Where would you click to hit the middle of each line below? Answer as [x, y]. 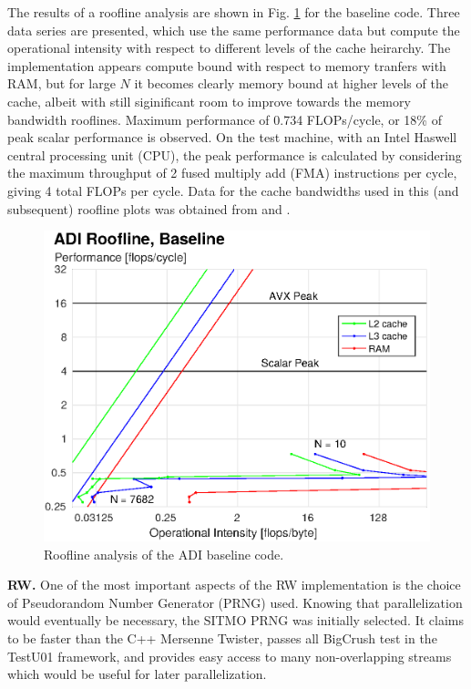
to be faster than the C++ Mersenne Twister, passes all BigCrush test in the [222, 638]
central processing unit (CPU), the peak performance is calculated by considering [235, 154]
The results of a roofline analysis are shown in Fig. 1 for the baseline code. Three [234, 12]
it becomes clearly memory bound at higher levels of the [291, 83]
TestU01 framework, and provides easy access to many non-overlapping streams [230, 656]
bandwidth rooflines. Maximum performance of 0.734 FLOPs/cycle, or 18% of [225, 119]
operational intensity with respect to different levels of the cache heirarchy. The [229, 48]
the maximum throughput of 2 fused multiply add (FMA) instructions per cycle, [232, 173]
